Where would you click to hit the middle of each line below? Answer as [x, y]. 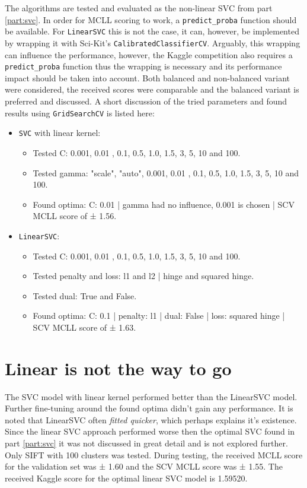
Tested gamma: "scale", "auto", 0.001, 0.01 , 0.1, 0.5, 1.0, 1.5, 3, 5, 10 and [166, 172]
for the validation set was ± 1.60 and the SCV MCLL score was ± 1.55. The [144, 466]
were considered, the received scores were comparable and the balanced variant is [152, 89]
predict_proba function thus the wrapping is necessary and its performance [143, 66]
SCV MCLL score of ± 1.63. [84, 327]
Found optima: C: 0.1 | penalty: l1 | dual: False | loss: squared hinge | [159, 316]
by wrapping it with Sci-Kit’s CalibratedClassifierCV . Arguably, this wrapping [153, 42]
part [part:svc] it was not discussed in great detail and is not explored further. [146, 443]
